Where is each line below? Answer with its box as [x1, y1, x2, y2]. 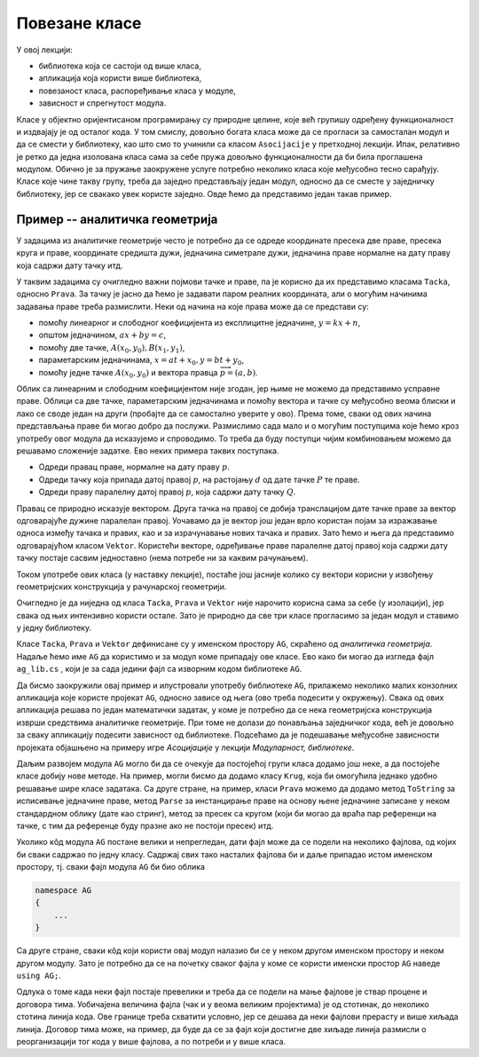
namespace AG [35, 886, 92, 895]
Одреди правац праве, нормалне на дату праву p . [38, 461, 231, 472]
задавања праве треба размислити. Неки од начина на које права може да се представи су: [16, 301, 370, 312]
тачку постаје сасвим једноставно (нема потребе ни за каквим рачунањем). [16, 553, 309, 564]
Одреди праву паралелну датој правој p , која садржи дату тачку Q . [38, 486, 296, 497]
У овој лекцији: [16, 44, 73, 55]
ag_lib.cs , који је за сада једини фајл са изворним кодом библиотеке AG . [16, 664, 302, 674]
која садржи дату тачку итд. [16, 260, 123, 271]
